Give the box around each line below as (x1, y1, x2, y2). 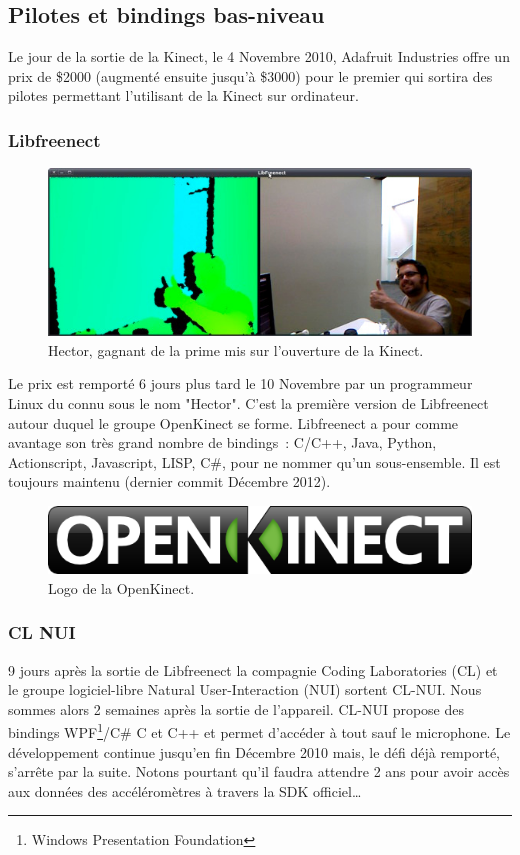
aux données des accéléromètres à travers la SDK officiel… (8, 780, 362, 801)
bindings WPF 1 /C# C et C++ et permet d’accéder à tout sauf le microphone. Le (8, 719, 511, 742)
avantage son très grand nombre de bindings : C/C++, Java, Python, (8, 432, 437, 453)
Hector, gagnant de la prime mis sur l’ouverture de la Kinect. (48, 339, 424, 360)
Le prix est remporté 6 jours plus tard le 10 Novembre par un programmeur (8, 373, 473, 394)
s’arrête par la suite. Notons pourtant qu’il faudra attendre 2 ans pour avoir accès (8, 761, 510, 782)
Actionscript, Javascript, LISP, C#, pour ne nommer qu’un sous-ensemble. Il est (8, 451, 501, 472)
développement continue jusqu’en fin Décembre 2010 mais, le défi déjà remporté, (8, 741, 500, 762)
